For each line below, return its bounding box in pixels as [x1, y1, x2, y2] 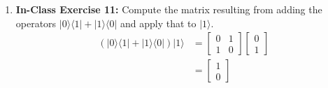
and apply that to [120, 15, 197, 30]
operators [15, 15, 57, 30]
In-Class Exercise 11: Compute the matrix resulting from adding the [15, 2, 322, 16]
